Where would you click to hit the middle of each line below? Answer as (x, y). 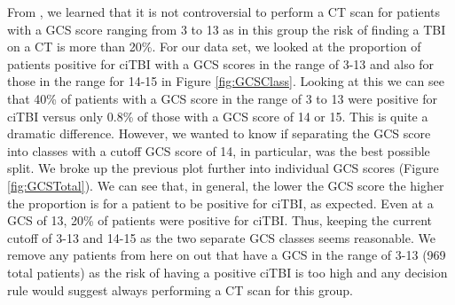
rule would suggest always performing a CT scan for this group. (180, 289)
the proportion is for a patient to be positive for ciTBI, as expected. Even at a (220, 203)
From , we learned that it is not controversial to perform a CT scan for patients (224, 12)
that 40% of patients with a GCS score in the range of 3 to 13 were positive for (223, 98)
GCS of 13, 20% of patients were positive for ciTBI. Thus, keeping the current (220, 220)
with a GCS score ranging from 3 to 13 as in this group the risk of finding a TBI (227, 29)
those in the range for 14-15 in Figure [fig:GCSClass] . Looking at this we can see (226, 81)
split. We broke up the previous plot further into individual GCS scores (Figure (223, 168)
